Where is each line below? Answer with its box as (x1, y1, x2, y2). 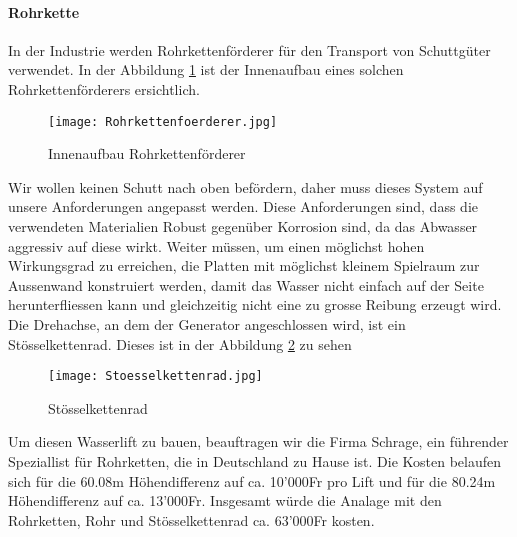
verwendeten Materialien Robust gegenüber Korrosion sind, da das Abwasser (8, 216, 478, 237)
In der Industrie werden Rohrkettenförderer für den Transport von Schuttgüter (8, 39, 491, 60)
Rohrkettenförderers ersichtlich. (8, 78, 200, 99)
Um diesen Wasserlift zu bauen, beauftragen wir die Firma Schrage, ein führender (8, 431, 509, 452)
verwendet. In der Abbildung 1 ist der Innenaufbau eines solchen (8, 59, 404, 80)
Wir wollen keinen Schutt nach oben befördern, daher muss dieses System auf (8, 176, 483, 197)
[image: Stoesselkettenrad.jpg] (48, 369, 263, 384)
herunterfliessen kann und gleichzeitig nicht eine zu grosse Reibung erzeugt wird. (8, 294, 502, 315)
